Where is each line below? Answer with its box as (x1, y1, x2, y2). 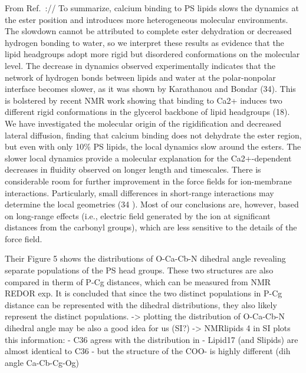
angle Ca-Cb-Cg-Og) (5, 356, 79, 368)
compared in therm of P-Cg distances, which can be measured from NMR (5, 275, 271, 288)
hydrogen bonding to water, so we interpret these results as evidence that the (5, 36, 284, 48)
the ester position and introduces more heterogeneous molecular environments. (5, 13, 288, 25)
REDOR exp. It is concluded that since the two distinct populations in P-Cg (5, 287, 282, 299)
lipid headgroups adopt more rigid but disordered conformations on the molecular (5, 48, 300, 60)
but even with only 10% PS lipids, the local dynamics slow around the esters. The (5, 140, 301, 153)
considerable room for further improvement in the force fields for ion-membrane (5, 174, 292, 187)
